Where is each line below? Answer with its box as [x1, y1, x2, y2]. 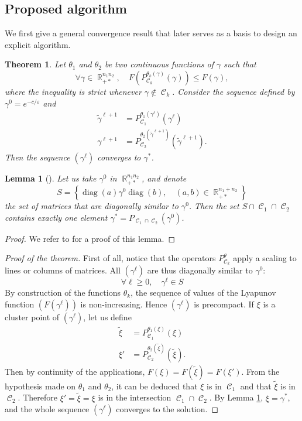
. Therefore [18, 391, 57, 403]
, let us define [83, 311, 132, 323]
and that [240, 379, 272, 392]
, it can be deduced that [111, 379, 198, 392]
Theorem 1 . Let [5, 58, 66, 70]
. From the [241, 365, 280, 377]
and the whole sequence [5, 403, 90, 415]
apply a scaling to [233, 252, 297, 264]
